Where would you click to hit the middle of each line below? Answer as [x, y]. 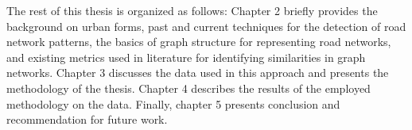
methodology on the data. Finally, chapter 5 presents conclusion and [173, 103]
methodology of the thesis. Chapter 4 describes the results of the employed [189, 88]
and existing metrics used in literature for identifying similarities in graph [186, 57]
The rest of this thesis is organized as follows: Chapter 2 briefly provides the [192, 10]
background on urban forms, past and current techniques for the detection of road [206, 26]
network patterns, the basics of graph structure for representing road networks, [199, 42]
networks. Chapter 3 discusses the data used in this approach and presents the [198, 73]
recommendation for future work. [87, 119]
